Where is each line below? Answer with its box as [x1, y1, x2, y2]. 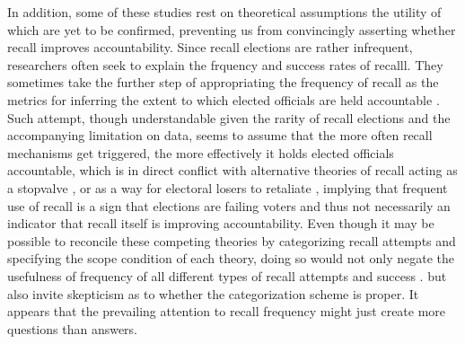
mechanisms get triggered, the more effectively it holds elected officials [7, 143, 394, 162]
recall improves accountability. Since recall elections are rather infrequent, [7, 38, 413, 57]
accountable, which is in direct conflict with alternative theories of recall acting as [7, 161, 458, 180]
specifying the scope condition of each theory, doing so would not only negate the [7, 249, 455, 268]
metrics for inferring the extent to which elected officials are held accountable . [7, 90, 440, 109]
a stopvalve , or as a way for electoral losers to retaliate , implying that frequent [7, 178, 448, 197]
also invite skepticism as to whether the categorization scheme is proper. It [7, 284, 419, 303]
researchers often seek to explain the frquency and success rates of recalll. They [7, 55, 443, 74]
